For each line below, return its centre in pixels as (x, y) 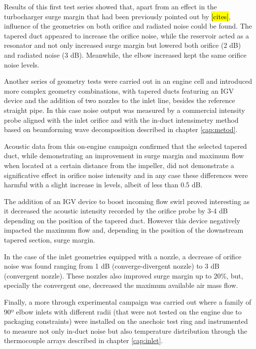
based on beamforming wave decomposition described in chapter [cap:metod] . (121, 129)
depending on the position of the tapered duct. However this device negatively (122, 220)
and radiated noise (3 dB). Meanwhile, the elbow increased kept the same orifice (125, 54)
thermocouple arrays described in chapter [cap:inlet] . (83, 340)
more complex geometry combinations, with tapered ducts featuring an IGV (119, 90)
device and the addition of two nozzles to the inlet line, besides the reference (120, 100)
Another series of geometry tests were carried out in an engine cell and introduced (128, 81)
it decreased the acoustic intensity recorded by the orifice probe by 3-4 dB (116, 211)
